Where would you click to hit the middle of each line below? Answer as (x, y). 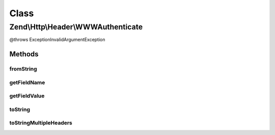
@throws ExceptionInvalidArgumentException (57, 40)
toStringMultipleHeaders (41, 123)
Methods (24, 54)
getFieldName (27, 82)
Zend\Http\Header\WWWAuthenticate (76, 27)
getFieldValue (27, 96)
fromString (23, 69)
